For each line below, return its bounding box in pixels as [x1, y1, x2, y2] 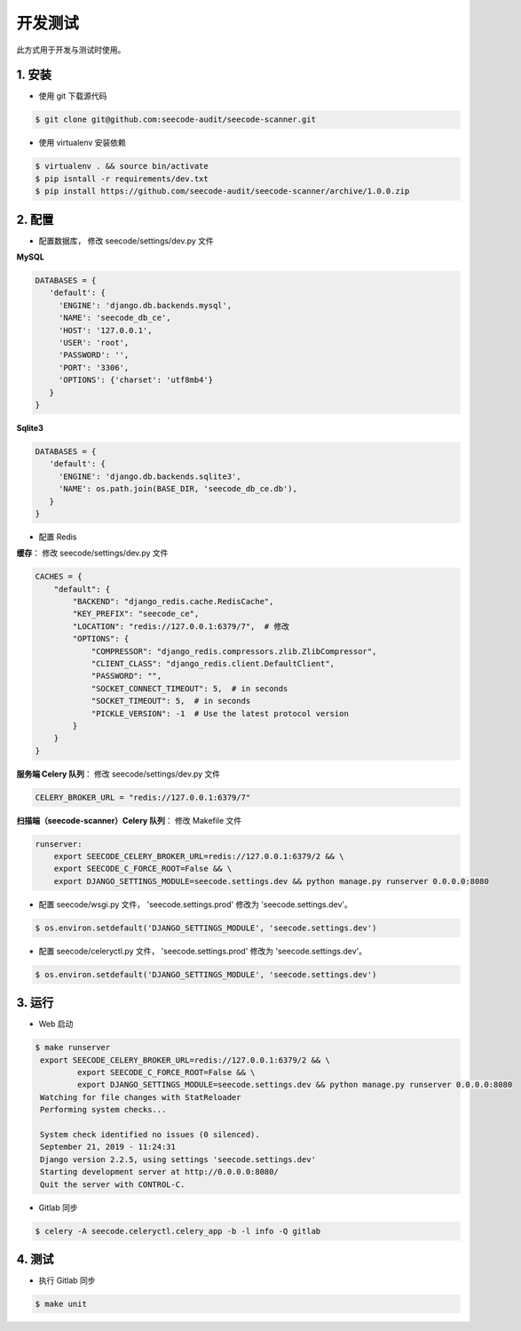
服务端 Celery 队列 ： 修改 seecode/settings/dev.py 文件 [16, 769, 221, 779]
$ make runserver [35, 1042, 111, 1053]
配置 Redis [38, 531, 77, 542]
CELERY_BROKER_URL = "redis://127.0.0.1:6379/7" [35, 792, 251, 802]
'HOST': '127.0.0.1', [58, 325, 153, 335]
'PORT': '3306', [58, 363, 130, 372]
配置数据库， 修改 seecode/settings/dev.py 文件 [38, 235, 215, 246]
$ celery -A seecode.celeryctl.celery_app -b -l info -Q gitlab [35, 1226, 321, 1236]
